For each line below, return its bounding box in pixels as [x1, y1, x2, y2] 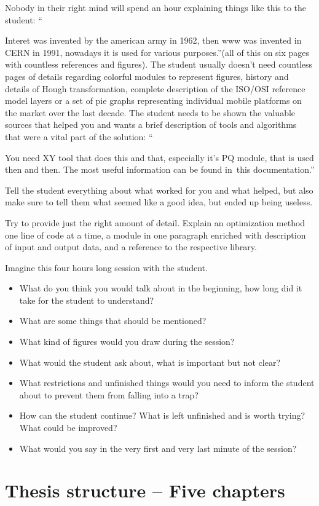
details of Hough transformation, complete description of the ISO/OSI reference [5, 82, 305, 95]
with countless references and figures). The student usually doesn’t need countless [5, 58, 313, 71]
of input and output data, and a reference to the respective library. [5, 240, 257, 253]
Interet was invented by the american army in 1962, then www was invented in [5, 34, 302, 47]
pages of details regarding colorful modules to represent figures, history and [5, 69, 289, 82]
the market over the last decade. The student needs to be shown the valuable [5, 106, 296, 119]
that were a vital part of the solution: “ [5, 130, 153, 143]
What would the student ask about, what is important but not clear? [19, 355, 281, 368]
